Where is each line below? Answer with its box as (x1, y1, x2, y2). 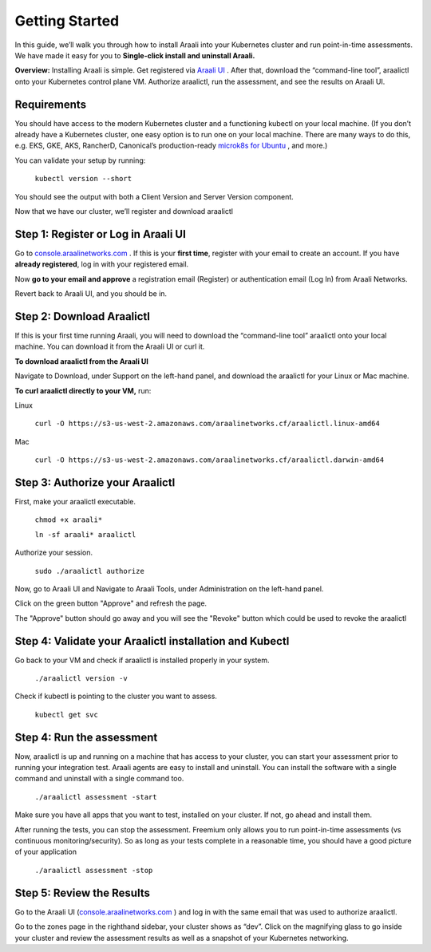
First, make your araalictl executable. (14, 496, 136, 506)
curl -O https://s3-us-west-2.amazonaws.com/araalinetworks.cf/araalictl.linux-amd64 (34, 419, 381, 429)
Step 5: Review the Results (14, 886, 151, 899)
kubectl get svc (34, 710, 99, 719)
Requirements (14, 97, 87, 111)
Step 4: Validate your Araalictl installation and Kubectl (14, 634, 290, 648)
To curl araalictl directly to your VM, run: (14, 385, 152, 395)
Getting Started (14, 12, 120, 30)
